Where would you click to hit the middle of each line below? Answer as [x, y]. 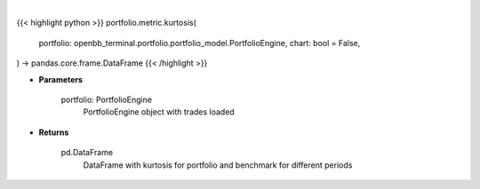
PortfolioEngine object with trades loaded [159, 112]
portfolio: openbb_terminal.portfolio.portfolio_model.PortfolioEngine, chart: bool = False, [200, 43]
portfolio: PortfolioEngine [107, 99]
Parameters [61, 79]
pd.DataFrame [87, 153]
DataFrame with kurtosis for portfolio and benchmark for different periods [218, 165]
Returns [54, 132]
